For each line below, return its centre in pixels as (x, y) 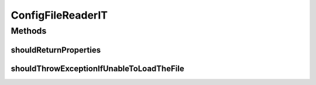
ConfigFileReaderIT (59, 15)
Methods (29, 31)
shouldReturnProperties (56, 50)
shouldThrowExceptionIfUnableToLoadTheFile (97, 68)
